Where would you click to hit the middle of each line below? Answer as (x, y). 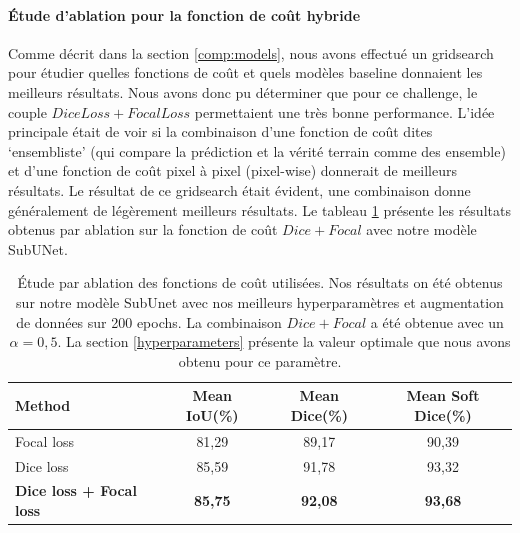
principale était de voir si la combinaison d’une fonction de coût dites (220, 131)
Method (43, 405)
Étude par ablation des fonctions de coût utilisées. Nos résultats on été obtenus (260, 282)
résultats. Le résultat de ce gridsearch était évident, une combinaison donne (239, 189)
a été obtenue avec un (437, 321)
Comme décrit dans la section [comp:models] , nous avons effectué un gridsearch (251, 52)
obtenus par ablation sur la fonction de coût (143, 229)
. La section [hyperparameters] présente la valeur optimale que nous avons (284, 341)
